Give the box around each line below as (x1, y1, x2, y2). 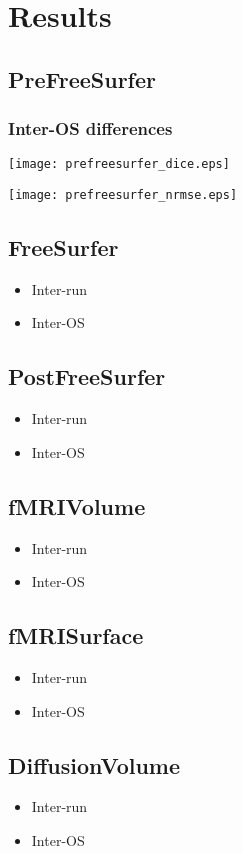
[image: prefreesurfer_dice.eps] (8, 157, 230, 172)
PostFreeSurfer (8, 361, 166, 392)
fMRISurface (8, 620, 144, 651)
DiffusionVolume (8, 749, 181, 780)
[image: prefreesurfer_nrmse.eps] (8, 188, 238, 203)
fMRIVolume (8, 490, 146, 521)
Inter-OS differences (8, 116, 173, 141)
